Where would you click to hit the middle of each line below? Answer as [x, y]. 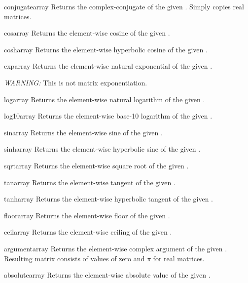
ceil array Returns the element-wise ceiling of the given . [88, 232]
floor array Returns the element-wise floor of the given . [87, 215]
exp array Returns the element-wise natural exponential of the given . [108, 66]
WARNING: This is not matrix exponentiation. [76, 82]
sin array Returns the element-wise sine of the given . [83, 132]
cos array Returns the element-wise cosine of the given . [87, 33]
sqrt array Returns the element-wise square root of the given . [96, 165]
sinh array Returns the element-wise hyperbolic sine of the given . [102, 149]
